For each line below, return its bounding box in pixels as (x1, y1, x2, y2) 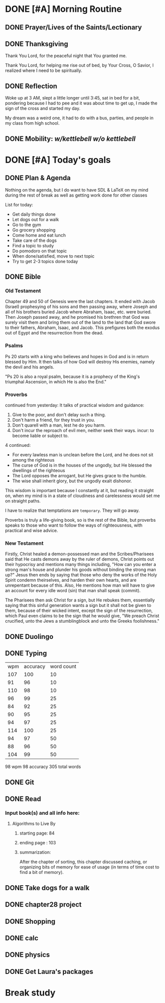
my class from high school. (5, 120, 60, 126)
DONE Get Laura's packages (5, 967, 93, 976)
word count (50, 663, 77, 670)
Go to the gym (12, 222, 42, 228)
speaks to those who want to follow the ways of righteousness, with (5, 522, 143, 528)
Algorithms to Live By (12, 821, 55, 827)
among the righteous (12, 457, 55, 463)
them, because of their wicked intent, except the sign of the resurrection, (5, 607, 153, 614)
